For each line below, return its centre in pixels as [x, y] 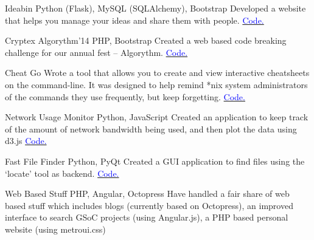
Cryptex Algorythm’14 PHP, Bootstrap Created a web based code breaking [146, 40]
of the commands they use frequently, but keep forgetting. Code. [125, 96]
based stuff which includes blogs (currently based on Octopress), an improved [149, 205]
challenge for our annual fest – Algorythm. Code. [96, 52]
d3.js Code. [26, 141]
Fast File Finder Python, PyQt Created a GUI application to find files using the [155, 161]
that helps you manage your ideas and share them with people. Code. [134, 20]
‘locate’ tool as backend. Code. [62, 173]
